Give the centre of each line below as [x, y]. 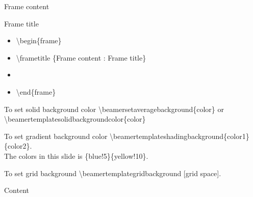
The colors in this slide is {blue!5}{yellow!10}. [76, 156]
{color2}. [18, 146]
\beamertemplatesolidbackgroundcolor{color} [75, 119]
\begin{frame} [39, 40]
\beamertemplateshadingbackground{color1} [180, 136]
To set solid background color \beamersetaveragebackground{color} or [114, 109]
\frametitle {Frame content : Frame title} [81, 57]
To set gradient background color [56, 136]
